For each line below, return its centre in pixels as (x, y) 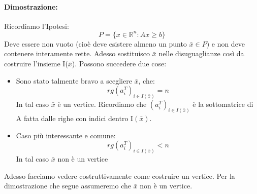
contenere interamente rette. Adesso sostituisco (77, 53)
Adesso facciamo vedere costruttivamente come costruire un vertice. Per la (120, 176)
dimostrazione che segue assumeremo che (68, 186)
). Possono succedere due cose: (119, 64)
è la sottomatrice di (223, 104)
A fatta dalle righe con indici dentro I (75, 118)
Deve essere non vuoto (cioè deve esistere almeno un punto (95, 43)
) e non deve (226, 43)
